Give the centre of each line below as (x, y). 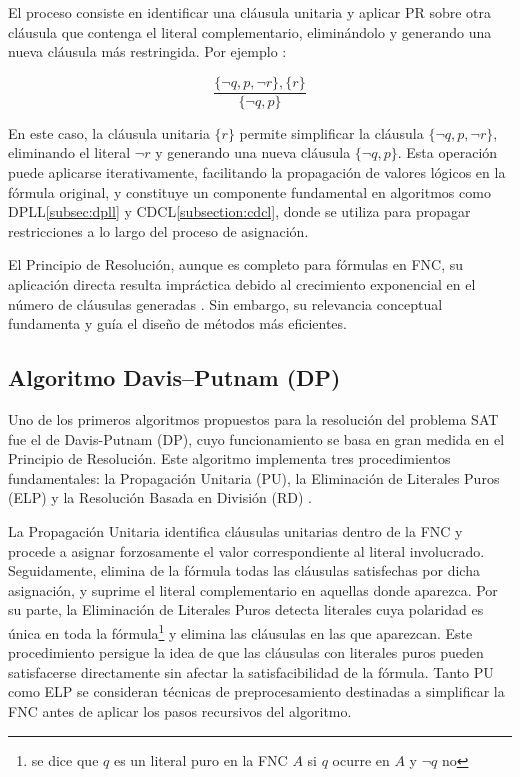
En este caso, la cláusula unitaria (109, 132)
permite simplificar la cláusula (331, 132)
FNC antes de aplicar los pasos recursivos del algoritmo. (180, 710)
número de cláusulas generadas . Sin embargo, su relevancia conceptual (225, 303)
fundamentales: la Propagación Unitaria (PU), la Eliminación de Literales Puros (254, 477)
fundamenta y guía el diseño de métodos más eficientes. (177, 323)
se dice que (65, 759)
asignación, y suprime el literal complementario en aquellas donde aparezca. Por (253, 589)
